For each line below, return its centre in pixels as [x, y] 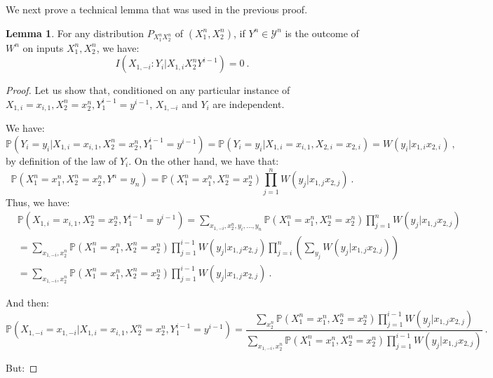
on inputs [43, 47]
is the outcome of [322, 33]
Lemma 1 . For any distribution [75, 33]
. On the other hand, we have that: [204, 160]
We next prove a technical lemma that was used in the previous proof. [157, 9]
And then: [27, 303]
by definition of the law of [61, 160]
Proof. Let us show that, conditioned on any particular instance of [148, 90]
